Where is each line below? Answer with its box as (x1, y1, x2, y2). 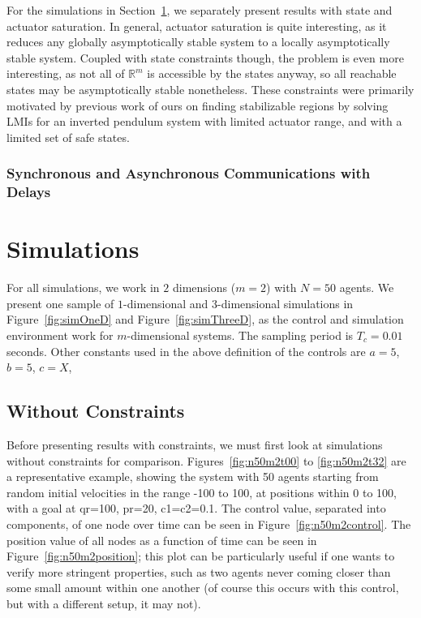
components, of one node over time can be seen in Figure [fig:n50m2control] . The (6, 515, 411, 532)
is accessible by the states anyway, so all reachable (147, 65, 397, 82)
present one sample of (6, 294, 114, 311)
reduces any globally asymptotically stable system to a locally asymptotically (6, 33, 390, 50)
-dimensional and (123, 294, 208, 311)
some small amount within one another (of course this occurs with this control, (6, 579, 399, 596)
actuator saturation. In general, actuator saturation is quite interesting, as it (6, 17, 387, 34)
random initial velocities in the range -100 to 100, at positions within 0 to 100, (6, 483, 397, 500)
